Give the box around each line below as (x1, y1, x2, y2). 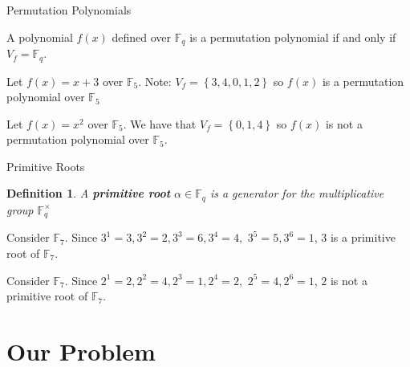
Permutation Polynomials (6, 2, 132, 18)
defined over (112, 28, 172, 45)
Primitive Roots (6, 157, 85, 174)
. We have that (123, 115, 197, 132)
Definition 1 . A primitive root (6, 185, 171, 202)
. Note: (138, 72, 172, 89)
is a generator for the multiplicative (209, 185, 384, 202)
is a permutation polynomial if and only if (189, 28, 396, 45)
